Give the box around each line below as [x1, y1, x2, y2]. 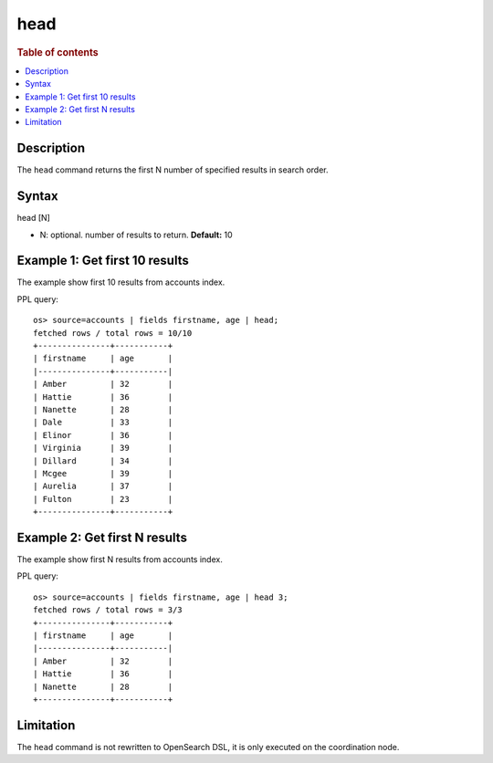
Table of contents [16, 46, 100, 58]
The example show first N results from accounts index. [16, 554, 223, 565]
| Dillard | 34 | [33, 455, 173, 465]
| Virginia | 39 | [33, 443, 173, 454]
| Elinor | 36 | [33, 430, 173, 440]
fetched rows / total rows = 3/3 [33, 605, 183, 615]
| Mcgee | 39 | [33, 468, 173, 478]
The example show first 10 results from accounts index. [16, 277, 226, 287]
